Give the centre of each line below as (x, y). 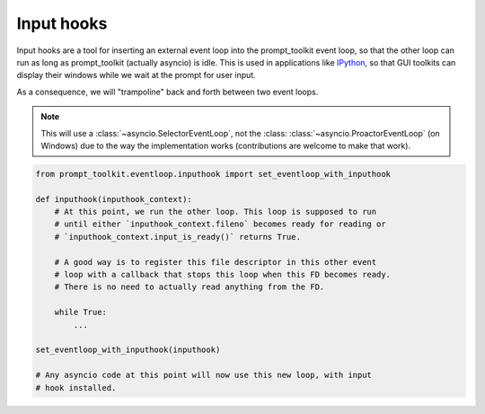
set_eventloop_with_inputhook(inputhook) (128, 350)
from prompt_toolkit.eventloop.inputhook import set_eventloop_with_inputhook (213, 174)
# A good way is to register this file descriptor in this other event (216, 262)
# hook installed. (76, 388)
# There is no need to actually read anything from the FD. (190, 287)
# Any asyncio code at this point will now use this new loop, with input (204, 375)
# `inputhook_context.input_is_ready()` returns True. (177, 237)
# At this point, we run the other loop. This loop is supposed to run (216, 212)
